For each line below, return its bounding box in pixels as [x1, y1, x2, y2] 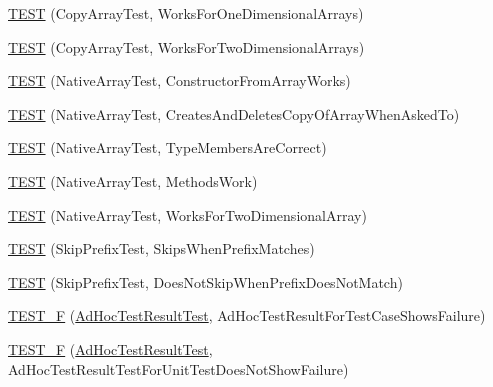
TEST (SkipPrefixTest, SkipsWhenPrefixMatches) [8, 238, 315, 259]
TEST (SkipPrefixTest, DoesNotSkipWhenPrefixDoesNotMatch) [8, 271, 403, 292]
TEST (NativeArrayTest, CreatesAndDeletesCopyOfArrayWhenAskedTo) [8, 103, 460, 124]
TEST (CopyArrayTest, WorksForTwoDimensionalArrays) [8, 36, 365, 57]
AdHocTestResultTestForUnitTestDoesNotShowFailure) [8, 358, 349, 379]
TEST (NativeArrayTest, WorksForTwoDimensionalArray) [8, 204, 367, 225]
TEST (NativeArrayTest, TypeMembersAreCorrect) [8, 137, 327, 158]
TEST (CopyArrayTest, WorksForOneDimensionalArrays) [8, 3, 364, 23]
